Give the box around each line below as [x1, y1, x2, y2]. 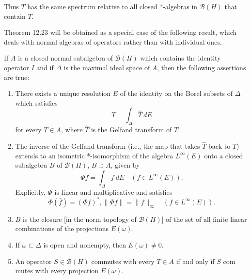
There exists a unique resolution [15, 88, 111, 98]
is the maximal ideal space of [63, 62, 150, 72]
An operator [15, 256, 52, 266]
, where [61, 124, 83, 135]
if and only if [176, 256, 215, 266]
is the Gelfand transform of [91, 124, 172, 135]
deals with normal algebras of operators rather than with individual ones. [4, 36, 222, 46]
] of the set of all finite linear [161, 214, 247, 224]
